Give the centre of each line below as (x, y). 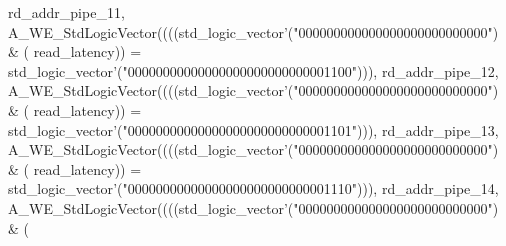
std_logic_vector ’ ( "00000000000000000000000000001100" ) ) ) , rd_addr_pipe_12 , (253, 70)
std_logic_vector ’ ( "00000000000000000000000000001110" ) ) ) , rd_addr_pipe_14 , (253, 188)
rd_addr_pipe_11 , (66, 12)
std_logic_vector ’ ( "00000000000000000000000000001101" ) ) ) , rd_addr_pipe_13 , (253, 129)
